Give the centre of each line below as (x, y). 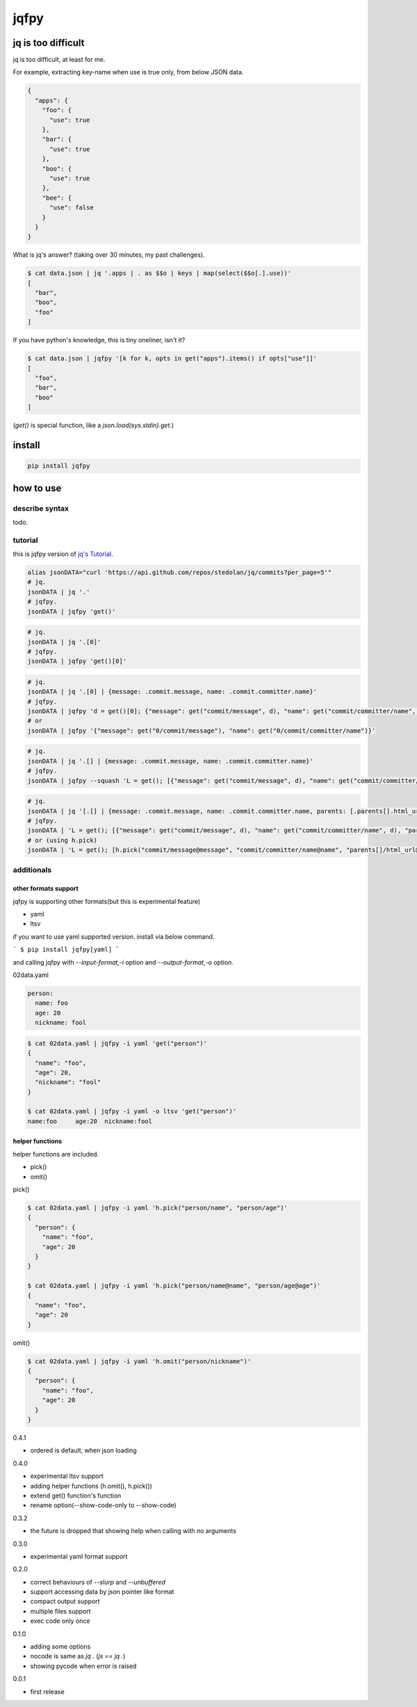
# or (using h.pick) (62, 840)
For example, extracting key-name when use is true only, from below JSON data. (128, 72)
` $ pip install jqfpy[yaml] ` (66, 950)
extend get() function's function (76, 1495)
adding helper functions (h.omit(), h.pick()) (91, 1486)
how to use (37, 488)
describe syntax (41, 508)
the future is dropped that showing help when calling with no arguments (133, 1531)
